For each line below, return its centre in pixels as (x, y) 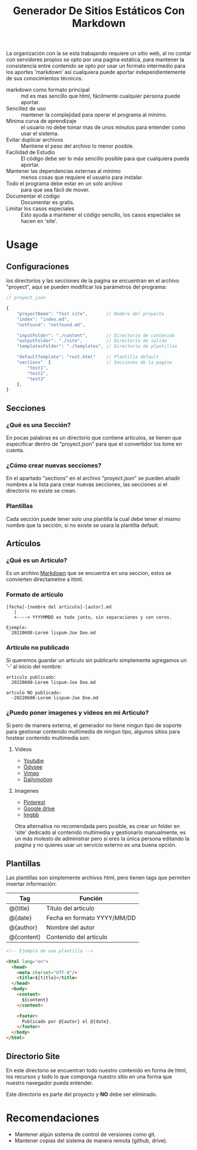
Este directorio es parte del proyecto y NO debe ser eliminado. (82, 1094)
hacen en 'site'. (39, 221)
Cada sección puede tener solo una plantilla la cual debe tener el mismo (93, 519)
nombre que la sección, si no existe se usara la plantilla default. (83, 525)
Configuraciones (38, 266)
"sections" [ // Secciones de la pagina (94, 363)
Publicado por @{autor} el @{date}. (66, 1021)
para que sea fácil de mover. (55, 190)
